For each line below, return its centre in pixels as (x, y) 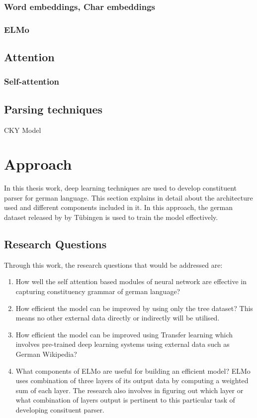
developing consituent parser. (60, 409)
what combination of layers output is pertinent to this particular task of (125, 400)
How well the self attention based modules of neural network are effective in (131, 281)
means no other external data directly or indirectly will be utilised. (118, 318)
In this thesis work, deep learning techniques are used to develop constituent (121, 188)
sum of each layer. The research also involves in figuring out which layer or (129, 390)
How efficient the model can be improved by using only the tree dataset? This (134, 308)
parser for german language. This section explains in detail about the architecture (128, 197)
